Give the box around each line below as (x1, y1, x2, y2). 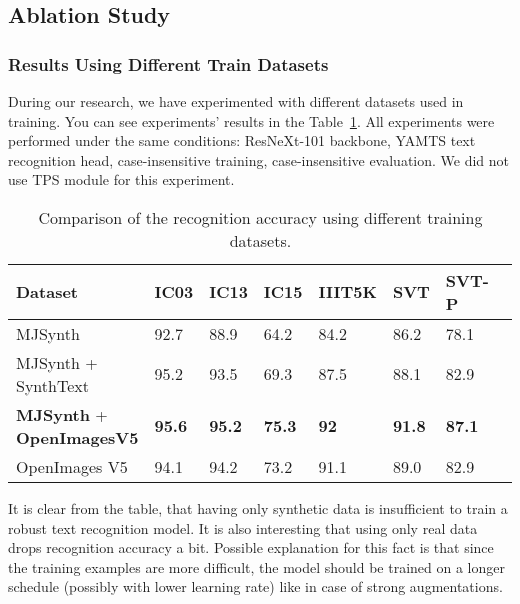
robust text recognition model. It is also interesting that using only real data (8, 517, 478, 538)
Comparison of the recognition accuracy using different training (38, 205, 483, 229)
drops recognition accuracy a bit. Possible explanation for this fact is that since (8, 537, 494, 558)
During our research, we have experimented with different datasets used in (8, 91, 464, 111)
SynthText (16, 373, 89, 397)
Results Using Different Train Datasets (8, 51, 329, 76)
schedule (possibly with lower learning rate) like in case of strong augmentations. (8, 576, 503, 597)
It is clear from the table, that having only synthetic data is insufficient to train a (8, 497, 508, 518)
